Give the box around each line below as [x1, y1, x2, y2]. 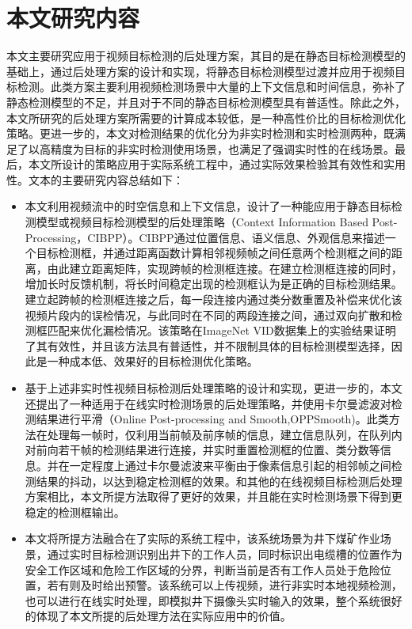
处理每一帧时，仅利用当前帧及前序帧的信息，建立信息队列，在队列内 [47, 426, 402, 442]
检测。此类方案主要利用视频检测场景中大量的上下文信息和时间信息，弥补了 [17, 78, 406, 95]
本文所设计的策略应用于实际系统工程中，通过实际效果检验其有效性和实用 [28, 156, 406, 172]
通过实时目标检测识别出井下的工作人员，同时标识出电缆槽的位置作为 [47, 545, 402, 562]
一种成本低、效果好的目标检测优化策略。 [47, 353, 258, 369]
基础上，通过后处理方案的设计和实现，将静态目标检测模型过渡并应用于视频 [6, 63, 395, 79]
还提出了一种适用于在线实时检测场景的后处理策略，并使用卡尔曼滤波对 [25, 395, 391, 411]
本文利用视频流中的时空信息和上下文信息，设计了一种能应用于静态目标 [25, 198, 391, 214]
